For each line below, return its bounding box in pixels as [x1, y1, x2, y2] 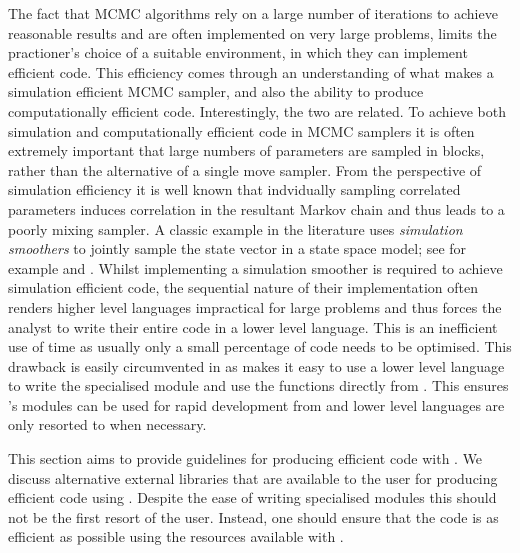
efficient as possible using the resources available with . [8, 526, 344, 547]
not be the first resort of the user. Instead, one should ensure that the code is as [8, 506, 499, 527]
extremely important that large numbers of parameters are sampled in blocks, [8, 140, 485, 161]
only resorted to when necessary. [8, 414, 207, 435]
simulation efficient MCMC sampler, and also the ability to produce [8, 81, 424, 102]
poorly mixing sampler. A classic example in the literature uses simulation [8, 218, 463, 239]
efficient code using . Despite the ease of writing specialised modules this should [8, 487, 497, 508]
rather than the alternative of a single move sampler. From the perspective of [8, 159, 482, 180]
